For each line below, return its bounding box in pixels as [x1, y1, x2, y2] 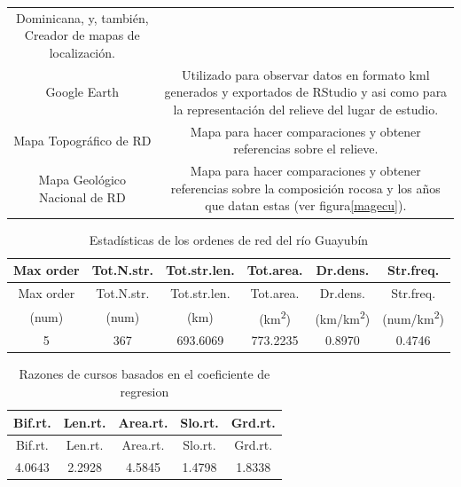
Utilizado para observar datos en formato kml [182, 65, 430, 83]
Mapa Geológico [38, 170, 127, 189]
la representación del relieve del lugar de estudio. [173, 99, 439, 118]
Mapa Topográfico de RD [13, 130, 152, 149]
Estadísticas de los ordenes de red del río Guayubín [89, 230, 369, 248]
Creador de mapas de [24, 26, 140, 44]
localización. [49, 43, 115, 61]
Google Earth [45, 82, 119, 101]
